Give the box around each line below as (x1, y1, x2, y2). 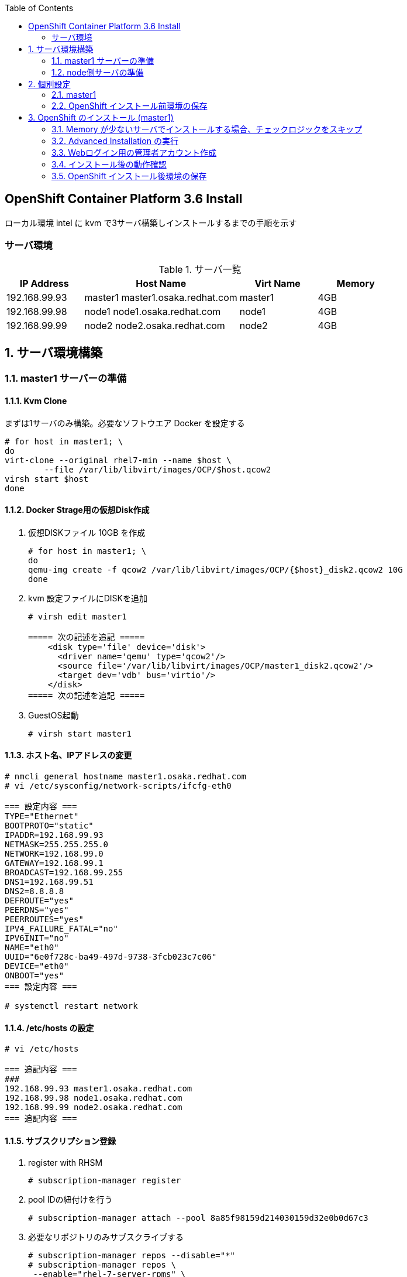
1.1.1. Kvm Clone (5, 396, 67, 406)
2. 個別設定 (28, 79, 71, 89)
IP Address (19, 277, 69, 289)
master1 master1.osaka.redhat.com (84, 291, 237, 303)
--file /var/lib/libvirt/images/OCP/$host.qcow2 (44, 464, 271, 474)
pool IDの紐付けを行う (28, 1194, 113, 1204)
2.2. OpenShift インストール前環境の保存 (51, 101, 208, 111)
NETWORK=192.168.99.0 (5, 849, 104, 859)
